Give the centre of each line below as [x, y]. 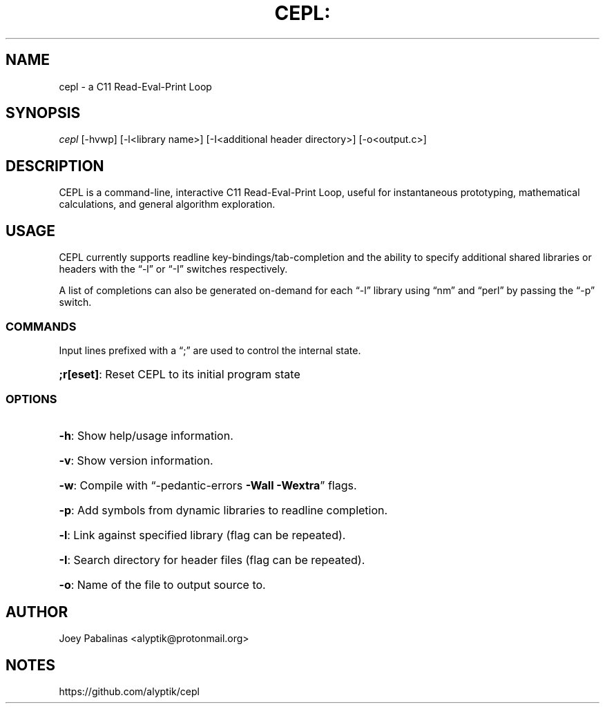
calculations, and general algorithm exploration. [167, 204]
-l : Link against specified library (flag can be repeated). [202, 535]
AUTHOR [37, 612]
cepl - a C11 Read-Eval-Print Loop [135, 86]
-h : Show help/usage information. [146, 435]
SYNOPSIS [43, 113]
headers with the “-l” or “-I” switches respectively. [173, 269]
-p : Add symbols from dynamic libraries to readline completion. [223, 510]
